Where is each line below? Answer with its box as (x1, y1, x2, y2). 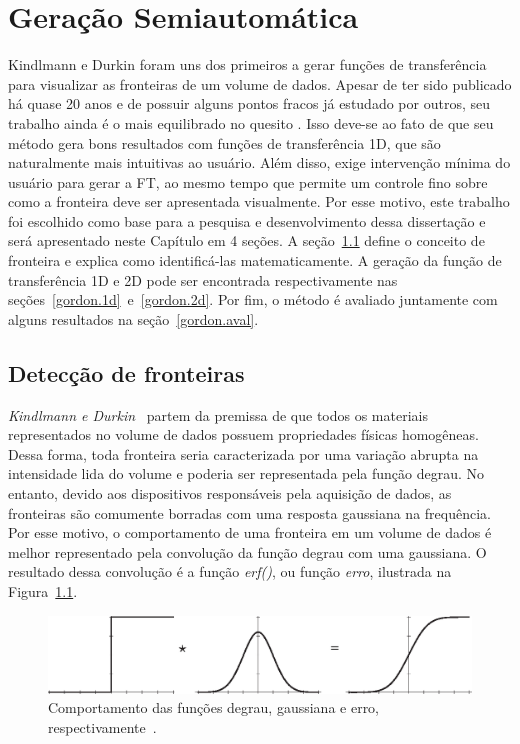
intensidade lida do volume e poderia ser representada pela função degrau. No (8, 463, 485, 484)
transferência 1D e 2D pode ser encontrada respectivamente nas (8, 269, 398, 290)
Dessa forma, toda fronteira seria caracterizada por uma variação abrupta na (8, 443, 479, 464)
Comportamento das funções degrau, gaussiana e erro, (48, 697, 380, 718)
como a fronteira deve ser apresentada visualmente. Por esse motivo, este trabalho (8, 191, 510, 212)
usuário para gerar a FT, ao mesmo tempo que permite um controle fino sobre (8, 171, 488, 192)
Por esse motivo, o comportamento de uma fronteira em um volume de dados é (8, 522, 492, 543)
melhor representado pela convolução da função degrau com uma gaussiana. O (8, 541, 487, 562)
